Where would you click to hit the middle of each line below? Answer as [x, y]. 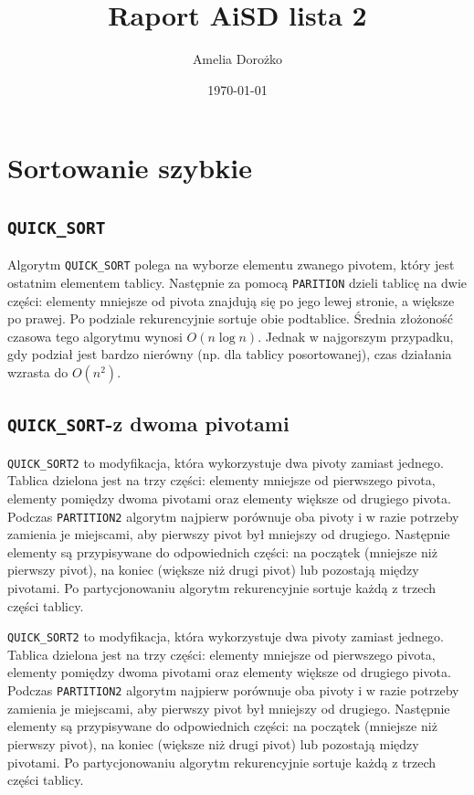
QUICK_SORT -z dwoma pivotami [148, 424]
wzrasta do [38, 371]
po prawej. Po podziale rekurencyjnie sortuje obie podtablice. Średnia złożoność [230, 318]
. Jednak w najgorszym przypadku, [356, 336]
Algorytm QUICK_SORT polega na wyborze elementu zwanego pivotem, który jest [231, 265]
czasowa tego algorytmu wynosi [95, 336]
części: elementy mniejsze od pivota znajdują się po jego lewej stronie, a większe [231, 300]
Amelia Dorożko [237, 59]
